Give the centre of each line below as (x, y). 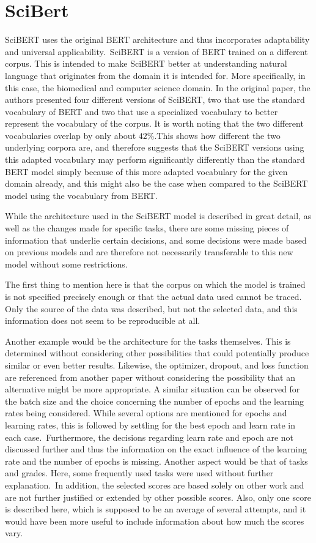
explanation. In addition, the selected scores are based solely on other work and (155, 485)
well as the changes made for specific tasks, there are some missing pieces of (147, 228)
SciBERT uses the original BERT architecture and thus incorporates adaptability (157, 39)
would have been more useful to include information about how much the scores (155, 521)
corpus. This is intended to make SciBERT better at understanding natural (146, 63)
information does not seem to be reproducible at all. (103, 320)
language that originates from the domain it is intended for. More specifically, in (155, 75)
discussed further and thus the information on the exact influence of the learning (156, 449)
